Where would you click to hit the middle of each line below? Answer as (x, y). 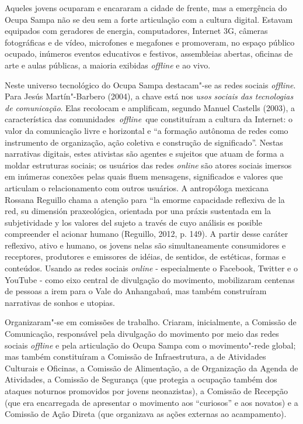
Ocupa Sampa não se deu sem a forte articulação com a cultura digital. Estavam (149, 19)
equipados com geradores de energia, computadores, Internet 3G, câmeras (136, 31)
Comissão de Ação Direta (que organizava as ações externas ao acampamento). (146, 414)
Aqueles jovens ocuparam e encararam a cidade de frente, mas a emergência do (146, 8)
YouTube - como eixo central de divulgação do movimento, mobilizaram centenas (150, 279)
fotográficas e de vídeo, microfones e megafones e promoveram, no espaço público (150, 42)
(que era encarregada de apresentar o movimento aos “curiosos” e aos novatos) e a (151, 402)
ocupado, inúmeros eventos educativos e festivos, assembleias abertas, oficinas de (149, 54)
